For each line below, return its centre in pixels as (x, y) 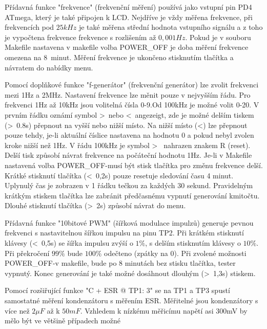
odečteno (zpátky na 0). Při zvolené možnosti (175, 253)
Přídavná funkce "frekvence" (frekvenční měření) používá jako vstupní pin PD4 (128, 7)
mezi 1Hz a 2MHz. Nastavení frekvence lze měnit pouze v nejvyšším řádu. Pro (128, 94)
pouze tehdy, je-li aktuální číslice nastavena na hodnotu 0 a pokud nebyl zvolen (129, 135)
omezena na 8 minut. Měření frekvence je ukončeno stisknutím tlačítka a (119, 57)
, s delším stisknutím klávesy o (193, 243)
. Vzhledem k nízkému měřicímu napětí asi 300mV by (164, 310)
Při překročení (27, 253)
